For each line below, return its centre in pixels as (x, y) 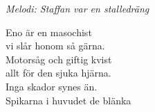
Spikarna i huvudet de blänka (69, 100)
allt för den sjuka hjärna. (58, 73)
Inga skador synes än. (52, 86)
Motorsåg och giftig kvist (59, 59)
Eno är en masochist (49, 32)
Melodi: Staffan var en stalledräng (77, 8)
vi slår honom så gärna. (55, 46)
